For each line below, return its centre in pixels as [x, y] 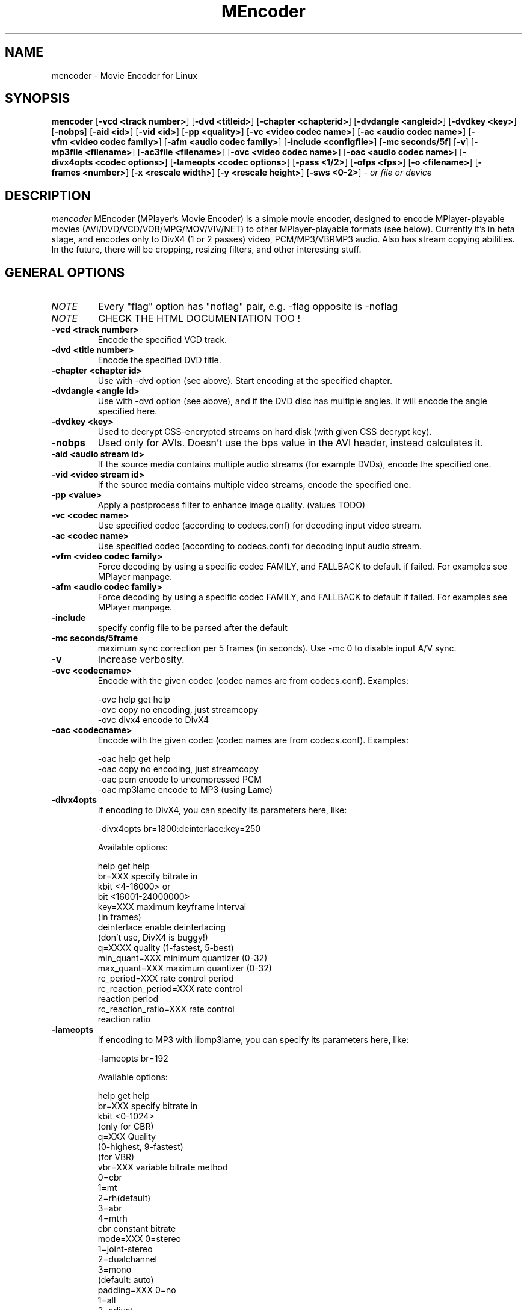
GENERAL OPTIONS [65, 272]
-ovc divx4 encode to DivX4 [153, 720]
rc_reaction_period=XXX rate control [170, 989]
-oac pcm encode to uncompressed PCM [180, 780]
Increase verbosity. [141, 660]
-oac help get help [134, 759]
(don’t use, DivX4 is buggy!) [153, 938]
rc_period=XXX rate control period [166, 979]
